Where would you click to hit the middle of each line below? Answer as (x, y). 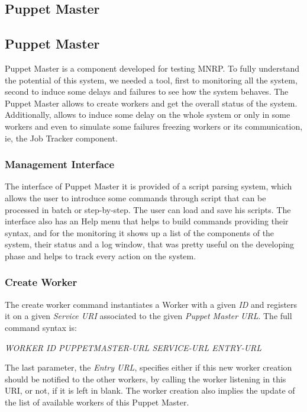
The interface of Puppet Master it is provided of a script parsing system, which (148, 186)
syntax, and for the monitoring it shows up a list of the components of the (140, 232)
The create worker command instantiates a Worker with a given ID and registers (151, 304)
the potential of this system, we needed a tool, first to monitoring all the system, (151, 80)
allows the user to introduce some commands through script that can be (135, 197)
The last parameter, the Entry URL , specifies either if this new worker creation (148, 367)
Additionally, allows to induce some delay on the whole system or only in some (148, 115)
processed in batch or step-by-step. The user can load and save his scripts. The (148, 209)
